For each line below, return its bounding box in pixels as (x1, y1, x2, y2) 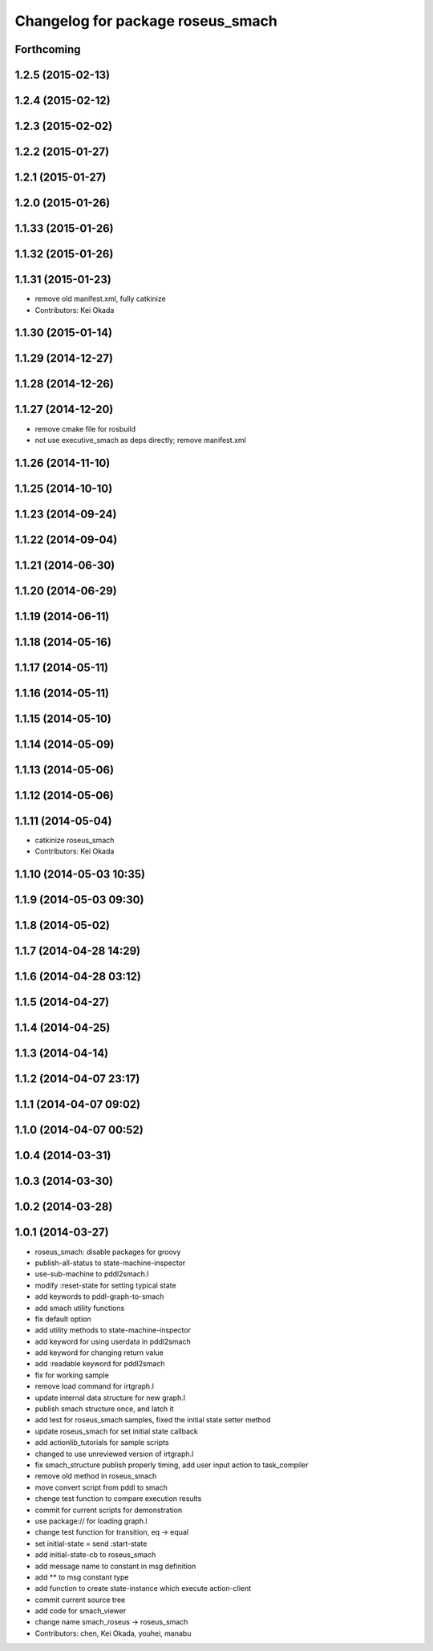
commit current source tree (34, 1595, 126, 1604)
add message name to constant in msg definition (34, 1561, 196, 1571)
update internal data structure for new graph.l (34, 1393, 186, 1402)
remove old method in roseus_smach (34, 1471, 157, 1481)
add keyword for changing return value (34, 1348, 164, 1357)
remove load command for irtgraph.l (34, 1381, 154, 1391)
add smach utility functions (34, 1303, 125, 1312)
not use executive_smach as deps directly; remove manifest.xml (34, 435, 246, 444)
